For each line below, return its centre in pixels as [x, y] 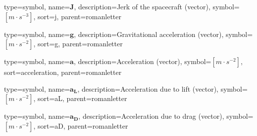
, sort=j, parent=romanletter [77, 16]
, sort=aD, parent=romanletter [81, 125]
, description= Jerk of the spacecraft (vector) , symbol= [157, 6]
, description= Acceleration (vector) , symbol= [142, 61]
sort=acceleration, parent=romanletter [63, 72]
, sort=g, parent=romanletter [78, 44]
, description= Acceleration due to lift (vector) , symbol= [162, 88]
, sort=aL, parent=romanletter [80, 98]
